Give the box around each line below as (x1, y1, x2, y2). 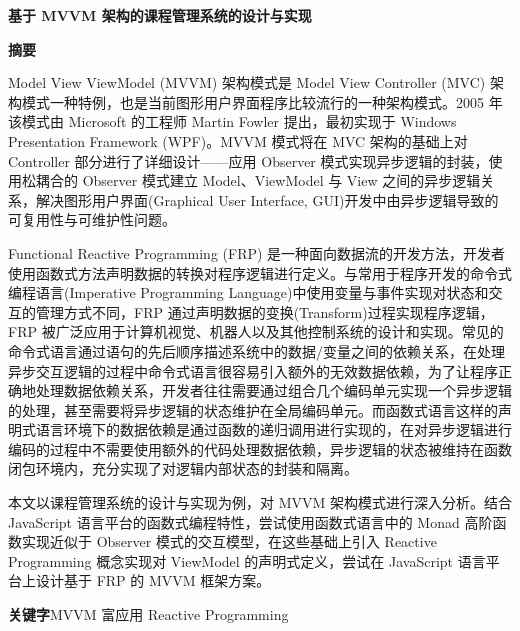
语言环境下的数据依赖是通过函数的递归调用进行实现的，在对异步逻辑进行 (35, 419, 512, 440)
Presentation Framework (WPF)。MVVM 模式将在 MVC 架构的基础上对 (8, 130, 468, 151)
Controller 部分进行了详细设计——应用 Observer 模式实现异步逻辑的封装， (8, 150, 489, 171)
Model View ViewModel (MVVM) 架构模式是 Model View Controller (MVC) (8, 72, 486, 93)
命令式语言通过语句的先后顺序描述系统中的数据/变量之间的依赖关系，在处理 (8, 340, 505, 361)
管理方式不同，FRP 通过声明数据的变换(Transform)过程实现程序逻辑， (35, 301, 494, 322)
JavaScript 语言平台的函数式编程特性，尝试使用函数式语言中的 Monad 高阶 (8, 511, 493, 532)
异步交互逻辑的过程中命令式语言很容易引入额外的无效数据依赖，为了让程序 (8, 360, 498, 381)
